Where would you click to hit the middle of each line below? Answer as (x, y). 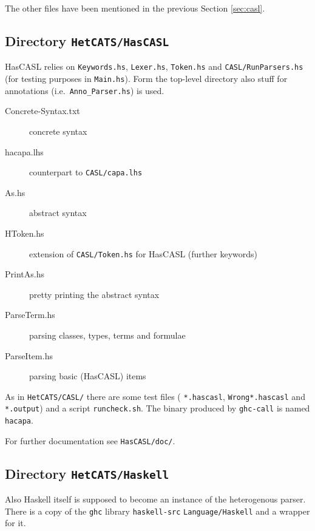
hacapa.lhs (24, 151)
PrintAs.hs (25, 274)
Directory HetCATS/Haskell (87, 473)
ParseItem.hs (29, 355)
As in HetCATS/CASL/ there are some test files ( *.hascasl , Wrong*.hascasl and (155, 396)
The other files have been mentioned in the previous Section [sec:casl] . (135, 8)
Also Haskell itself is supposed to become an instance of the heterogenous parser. (155, 499)
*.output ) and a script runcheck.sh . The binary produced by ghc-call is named (157, 408)
